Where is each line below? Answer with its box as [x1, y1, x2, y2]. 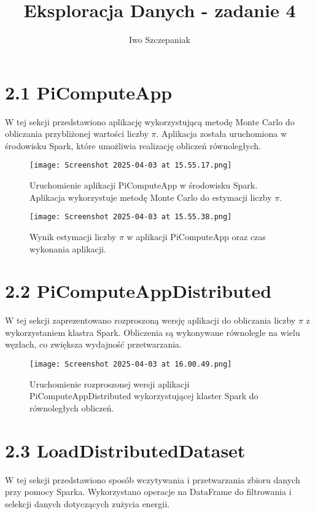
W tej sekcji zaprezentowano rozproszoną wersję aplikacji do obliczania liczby [5, 314, 296, 327]
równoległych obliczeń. [29, 401, 114, 414]
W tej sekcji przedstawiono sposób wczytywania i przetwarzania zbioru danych [5, 473, 300, 486]
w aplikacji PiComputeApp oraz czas [126, 230, 266, 243]
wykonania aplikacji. [29, 242, 106, 255]
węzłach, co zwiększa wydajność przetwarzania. [5, 338, 182, 351]
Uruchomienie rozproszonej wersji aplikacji [29, 377, 190, 390]
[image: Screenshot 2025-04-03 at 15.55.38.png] [29, 212, 232, 222]
